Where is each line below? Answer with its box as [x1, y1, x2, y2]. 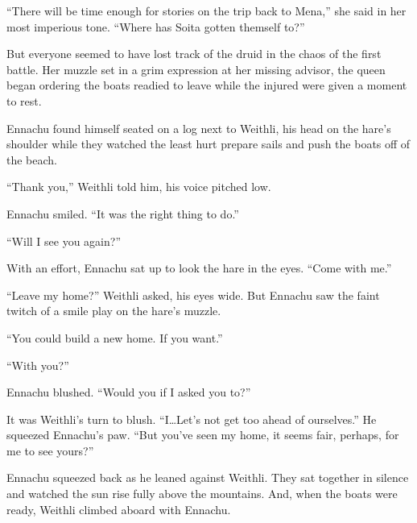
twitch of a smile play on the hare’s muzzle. [6, 302, 221, 319]
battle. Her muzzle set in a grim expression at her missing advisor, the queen [6, 60, 386, 77]
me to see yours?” [6, 442, 94, 459]
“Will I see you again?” [6, 232, 122, 249]
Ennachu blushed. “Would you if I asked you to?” [6, 384, 251, 401]
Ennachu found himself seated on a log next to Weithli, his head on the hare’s [6, 119, 391, 136]
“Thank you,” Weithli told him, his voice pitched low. [6, 178, 271, 195]
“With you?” [6, 356, 69, 373]
